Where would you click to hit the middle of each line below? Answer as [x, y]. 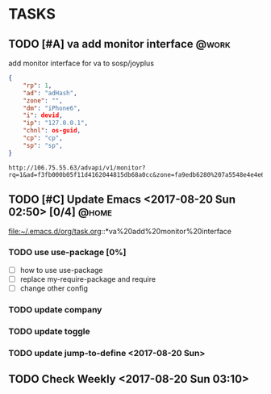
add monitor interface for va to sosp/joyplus [81, 63]
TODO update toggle [49, 331]
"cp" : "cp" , [43, 138]
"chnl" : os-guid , [52, 131]
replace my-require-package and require [88, 279]
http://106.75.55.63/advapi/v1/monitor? [77, 168]
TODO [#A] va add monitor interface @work [120, 44]
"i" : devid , [43, 115]
